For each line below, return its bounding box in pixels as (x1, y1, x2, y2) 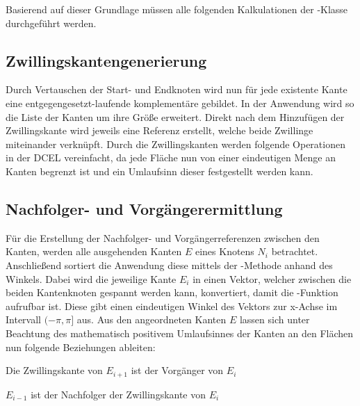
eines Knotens (195, 244, 254, 259)
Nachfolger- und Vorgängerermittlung (6, 197, 283, 219)
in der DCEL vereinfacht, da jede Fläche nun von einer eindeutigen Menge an (6, 150, 336, 165)
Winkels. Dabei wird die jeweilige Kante (6, 271, 177, 286)
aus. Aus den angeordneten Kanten (76, 312, 227, 327)
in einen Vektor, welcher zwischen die (193, 271, 352, 286)
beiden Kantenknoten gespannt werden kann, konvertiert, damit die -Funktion (6, 285, 338, 300)
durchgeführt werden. (6, 15, 97, 30)
